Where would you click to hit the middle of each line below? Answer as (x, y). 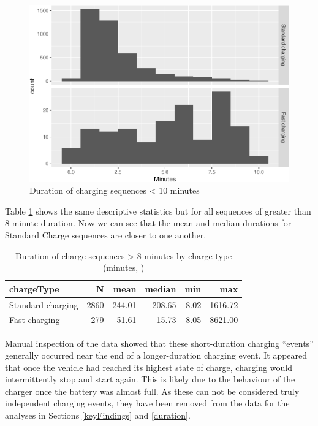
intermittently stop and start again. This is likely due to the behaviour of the (150, 379)
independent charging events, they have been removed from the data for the (147, 403)
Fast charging (35, 320)
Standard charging (44, 304)
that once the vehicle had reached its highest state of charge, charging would (149, 367)
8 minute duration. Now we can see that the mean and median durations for (148, 223)
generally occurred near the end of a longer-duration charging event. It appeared (156, 355)
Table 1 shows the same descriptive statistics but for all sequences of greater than (158, 211)
